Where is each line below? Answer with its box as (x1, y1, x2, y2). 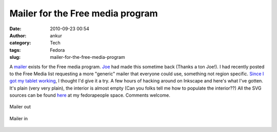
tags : (9, 47, 21, 53)
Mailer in (9, 115, 28, 121)
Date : (9, 26, 22, 32)
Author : (9, 32, 27, 38)
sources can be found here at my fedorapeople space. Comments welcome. (9, 92, 170, 98)
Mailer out (9, 104, 31, 110)
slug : (9, 54, 21, 60)
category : (9, 40, 31, 46)
